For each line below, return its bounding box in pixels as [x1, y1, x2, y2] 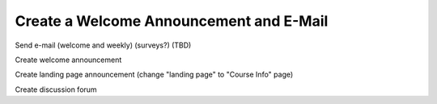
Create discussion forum [15, 85, 97, 94]
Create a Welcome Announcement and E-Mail [15, 12, 329, 30]
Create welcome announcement [15, 55, 122, 64]
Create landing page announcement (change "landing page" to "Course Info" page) [15, 69, 294, 80]
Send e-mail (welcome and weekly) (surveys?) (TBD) [15, 40, 192, 50]
